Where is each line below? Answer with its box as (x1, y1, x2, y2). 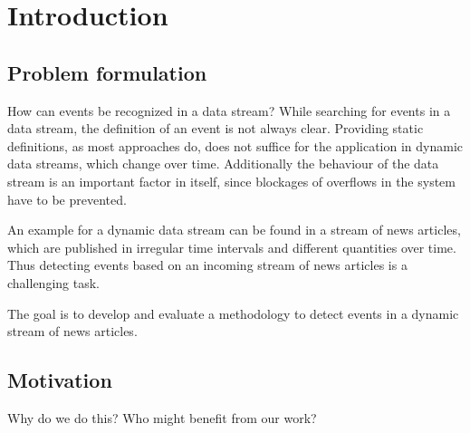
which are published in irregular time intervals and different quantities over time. (7, 237, 456, 256)
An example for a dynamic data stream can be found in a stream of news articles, (7, 220, 461, 239)
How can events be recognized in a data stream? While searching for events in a (7, 101, 451, 120)
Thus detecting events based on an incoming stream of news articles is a (7, 255, 408, 274)
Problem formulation (7, 58, 207, 86)
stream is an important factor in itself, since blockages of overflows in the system (7, 171, 456, 190)
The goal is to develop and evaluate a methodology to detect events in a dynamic (7, 303, 459, 322)
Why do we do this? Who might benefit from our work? (7, 408, 317, 427)
